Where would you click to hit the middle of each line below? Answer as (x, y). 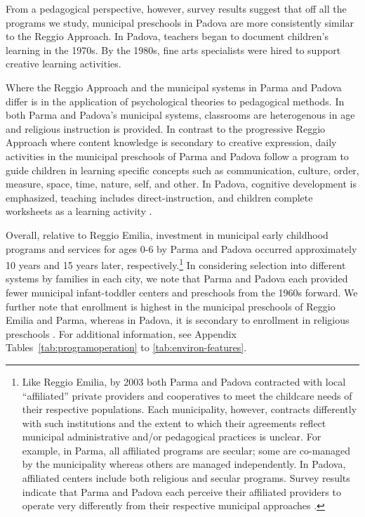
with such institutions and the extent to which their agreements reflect (174, 423)
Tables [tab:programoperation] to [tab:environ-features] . (126, 347)
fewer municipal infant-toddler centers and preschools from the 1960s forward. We (182, 292)
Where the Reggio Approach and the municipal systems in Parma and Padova (174, 87)
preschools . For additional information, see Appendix (121, 333)
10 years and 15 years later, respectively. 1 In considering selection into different (176, 264)
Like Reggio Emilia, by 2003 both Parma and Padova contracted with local (184, 381)
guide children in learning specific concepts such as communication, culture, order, (182, 170)
